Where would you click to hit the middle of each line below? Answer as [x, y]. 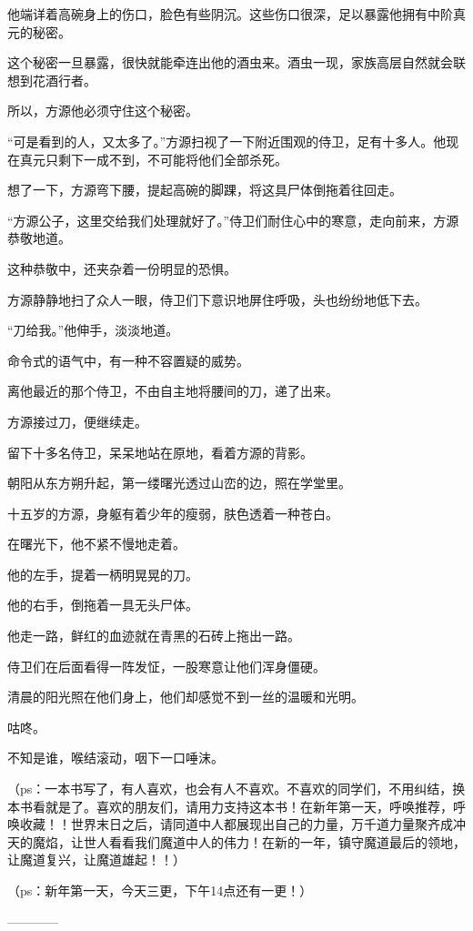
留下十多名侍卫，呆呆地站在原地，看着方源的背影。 [160, 452]
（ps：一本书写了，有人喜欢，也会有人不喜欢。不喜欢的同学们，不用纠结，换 [236, 789]
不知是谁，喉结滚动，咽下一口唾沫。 [116, 758]
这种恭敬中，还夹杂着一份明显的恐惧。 [122, 268]
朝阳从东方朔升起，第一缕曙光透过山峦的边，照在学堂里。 [179, 483]
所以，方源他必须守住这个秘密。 [103, 111]
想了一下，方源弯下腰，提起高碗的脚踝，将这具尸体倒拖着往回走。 [205, 190]
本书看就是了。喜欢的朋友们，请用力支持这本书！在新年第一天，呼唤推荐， [230, 806]
